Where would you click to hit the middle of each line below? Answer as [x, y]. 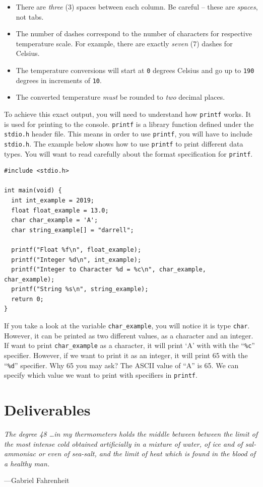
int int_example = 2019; [53, 200]
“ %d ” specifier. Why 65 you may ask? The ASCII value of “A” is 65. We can [121, 365]
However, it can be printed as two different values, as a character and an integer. [129, 335]
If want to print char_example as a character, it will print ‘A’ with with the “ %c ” [129, 345]
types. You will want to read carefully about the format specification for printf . [128, 153]
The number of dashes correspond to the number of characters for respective [134, 33]
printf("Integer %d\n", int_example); [76, 260]
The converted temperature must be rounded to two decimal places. [120, 97]
